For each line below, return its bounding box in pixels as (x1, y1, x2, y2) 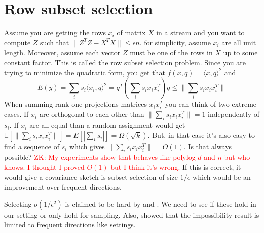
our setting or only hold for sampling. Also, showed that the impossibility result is (4, 209, 259, 220)
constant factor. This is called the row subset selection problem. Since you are (4, 57, 246, 67)
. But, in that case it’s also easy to (147, 129, 255, 140)
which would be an (193, 171, 251, 182)
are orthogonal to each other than (39, 109, 144, 119)
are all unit (221, 37, 256, 48)
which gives (69, 141, 105, 151)
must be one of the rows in (130, 47, 213, 58)
